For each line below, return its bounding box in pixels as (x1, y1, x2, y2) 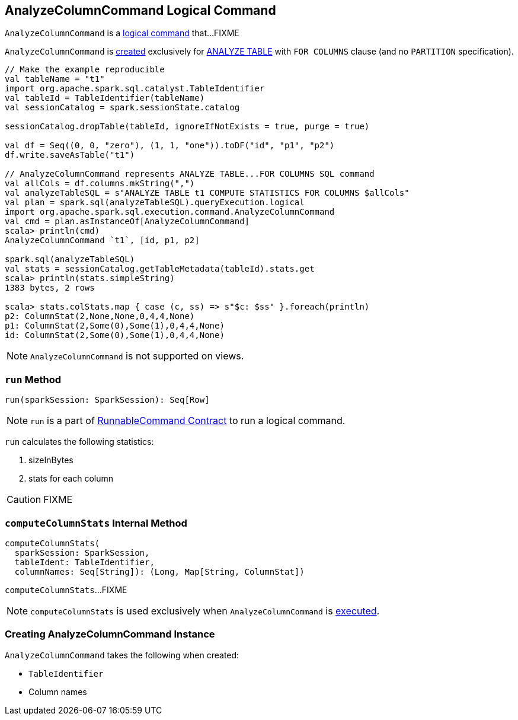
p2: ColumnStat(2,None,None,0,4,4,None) (5, 311, 195, 321)
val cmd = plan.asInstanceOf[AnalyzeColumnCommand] (5, 216, 250, 227)
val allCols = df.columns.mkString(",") (5, 179, 195, 189)
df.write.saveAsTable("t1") (5, 150, 135, 160)
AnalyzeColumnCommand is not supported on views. (30, 350, 244, 362)
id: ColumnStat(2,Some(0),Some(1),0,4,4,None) (5, 330, 225, 340)
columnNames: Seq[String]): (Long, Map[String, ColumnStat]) (14, 566, 305, 576)
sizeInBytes (28, 455, 73, 466)
